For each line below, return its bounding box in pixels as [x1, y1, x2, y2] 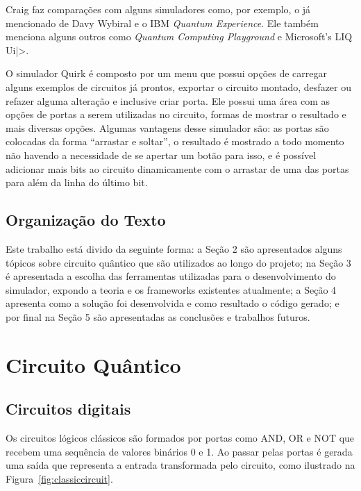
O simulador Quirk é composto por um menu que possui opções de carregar [6, 66, 327, 81]
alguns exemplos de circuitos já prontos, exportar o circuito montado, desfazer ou [6, 79, 352, 94]
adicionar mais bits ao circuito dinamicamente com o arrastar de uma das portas [6, 161, 349, 176]
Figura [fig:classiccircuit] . [6, 471, 113, 485]
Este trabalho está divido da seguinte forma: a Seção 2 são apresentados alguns [6, 241, 342, 256]
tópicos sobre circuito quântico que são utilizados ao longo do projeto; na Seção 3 [6, 255, 351, 269]
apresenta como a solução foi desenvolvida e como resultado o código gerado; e [6, 296, 339, 310]
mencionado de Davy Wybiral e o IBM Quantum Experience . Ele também [6, 15, 319, 30]
